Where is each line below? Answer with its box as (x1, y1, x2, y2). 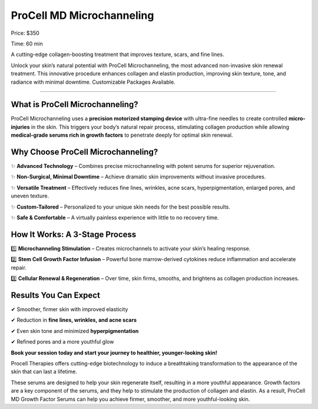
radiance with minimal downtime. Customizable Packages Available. (11, 78, 176, 85)
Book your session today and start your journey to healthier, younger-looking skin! (11, 349, 217, 356)
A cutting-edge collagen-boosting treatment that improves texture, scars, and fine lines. (11, 51, 224, 58)
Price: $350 (11, 29, 39, 37)
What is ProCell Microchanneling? (11, 100, 138, 110)
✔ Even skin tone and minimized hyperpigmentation (11, 327, 139, 334)
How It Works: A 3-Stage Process (11, 229, 137, 239)
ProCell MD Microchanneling (11, 9, 154, 22)
